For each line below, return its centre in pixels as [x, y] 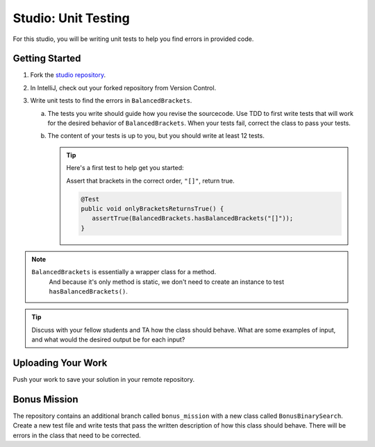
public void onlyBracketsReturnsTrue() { [152, 209]
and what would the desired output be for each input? [108, 339]
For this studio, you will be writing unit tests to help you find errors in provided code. [133, 39]
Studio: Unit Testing [71, 18]
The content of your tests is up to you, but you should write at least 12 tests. [156, 136]
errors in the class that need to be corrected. [77, 435]
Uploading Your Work [60, 363]
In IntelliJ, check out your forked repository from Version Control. [123, 87]
